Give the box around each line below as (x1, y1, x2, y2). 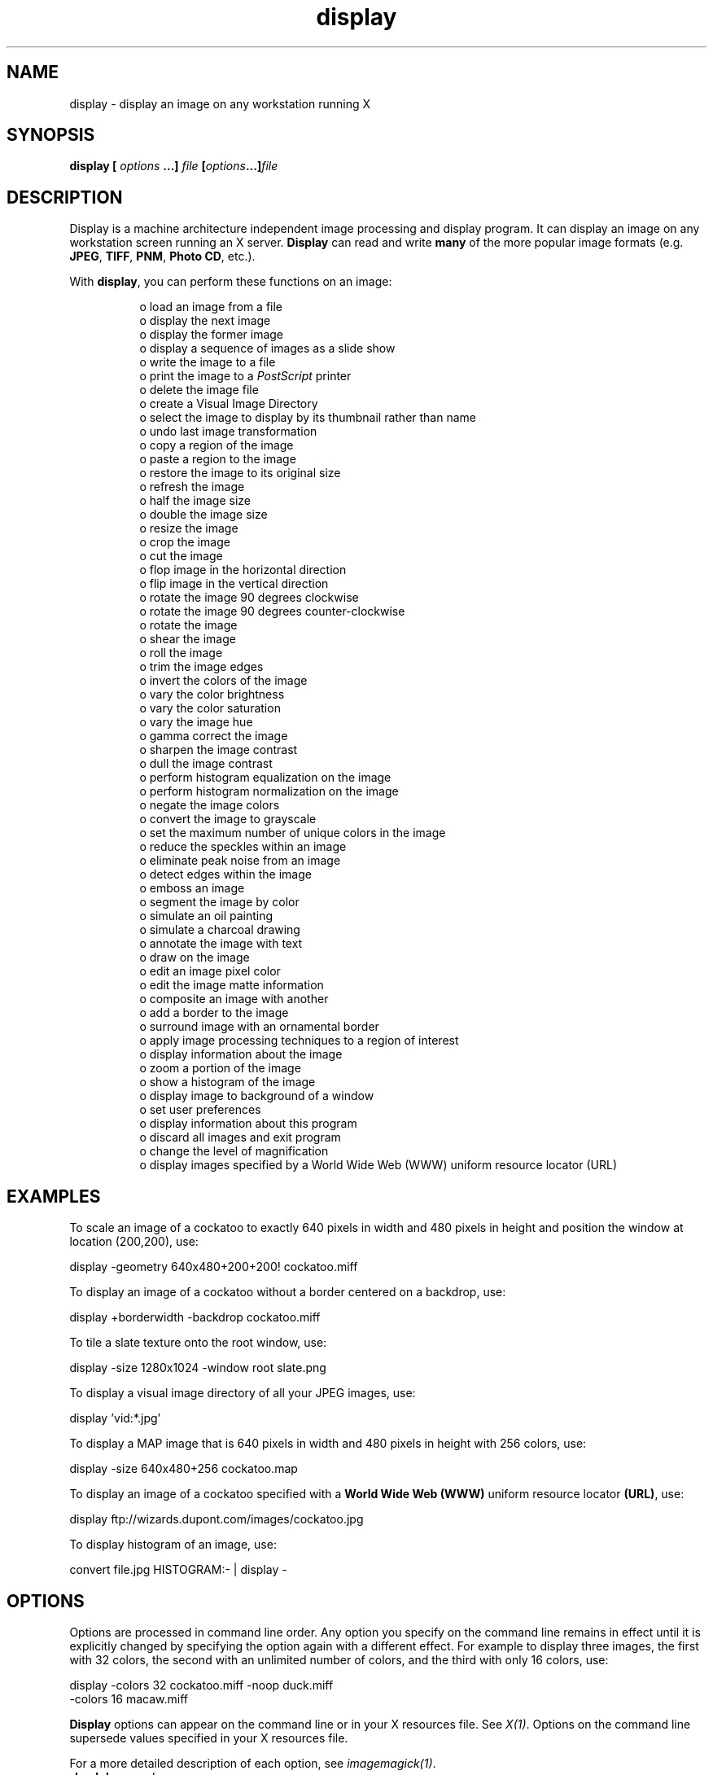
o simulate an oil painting (139, 909, 273, 923)
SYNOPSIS (7, 125, 95, 146)
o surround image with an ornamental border (139, 1019, 379, 1034)
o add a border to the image (139, 1006, 289, 1020)
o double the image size (139, 507, 268, 522)
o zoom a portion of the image (139, 1061, 301, 1076)
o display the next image (139, 313, 271, 328)
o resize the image (139, 521, 238, 536)
